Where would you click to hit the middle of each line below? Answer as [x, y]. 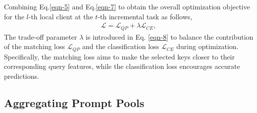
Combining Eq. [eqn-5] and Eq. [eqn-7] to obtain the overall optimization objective [127, 6]
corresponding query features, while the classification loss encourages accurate [122, 66]
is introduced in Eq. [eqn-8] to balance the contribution [169, 36]
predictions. [22, 76]
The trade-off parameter [41, 36]
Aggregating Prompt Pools [74, 102]
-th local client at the [61, 16]
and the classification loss [121, 46]
